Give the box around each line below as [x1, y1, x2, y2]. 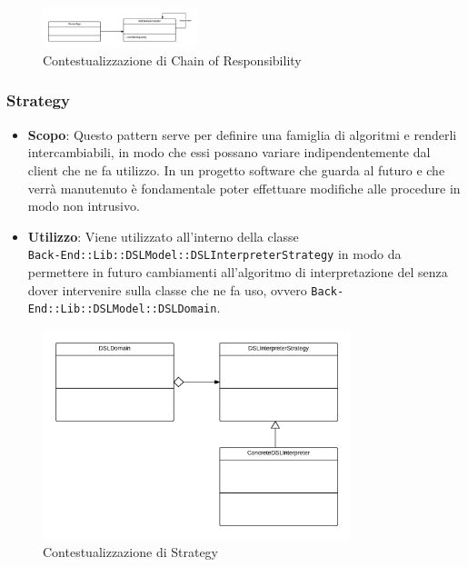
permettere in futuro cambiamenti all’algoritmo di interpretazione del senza [27, 263, 448, 281]
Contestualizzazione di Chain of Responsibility [43, 50, 302, 69]
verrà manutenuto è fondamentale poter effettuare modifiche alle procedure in [27, 178, 461, 197]
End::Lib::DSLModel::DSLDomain [27, 303, 217, 316]
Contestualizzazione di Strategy [43, 542, 219, 562]
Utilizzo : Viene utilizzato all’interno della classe [27, 226, 299, 245]
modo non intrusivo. [27, 196, 140, 215]
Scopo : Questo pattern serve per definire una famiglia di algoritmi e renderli [27, 124, 457, 144]
